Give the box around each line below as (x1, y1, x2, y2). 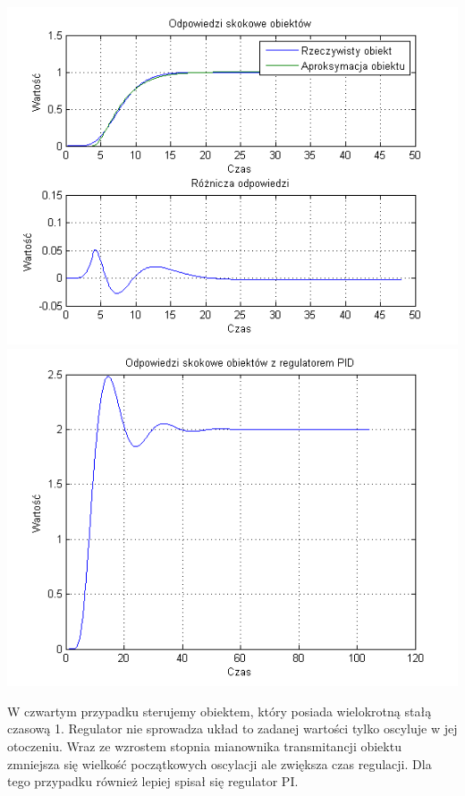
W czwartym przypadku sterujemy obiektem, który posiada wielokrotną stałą (7, 701, 432, 720)
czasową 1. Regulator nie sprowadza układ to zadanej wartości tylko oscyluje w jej (7, 719, 458, 738)
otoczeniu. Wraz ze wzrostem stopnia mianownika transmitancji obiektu (7, 737, 402, 755)
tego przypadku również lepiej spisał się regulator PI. (7, 772, 299, 791)
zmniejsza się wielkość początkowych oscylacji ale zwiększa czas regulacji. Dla (7, 754, 432, 773)
